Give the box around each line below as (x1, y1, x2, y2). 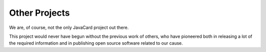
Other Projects (9, 7, 70, 18)
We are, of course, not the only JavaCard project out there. (9, 25, 129, 30)
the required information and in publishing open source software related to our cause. (9, 40, 183, 46)
